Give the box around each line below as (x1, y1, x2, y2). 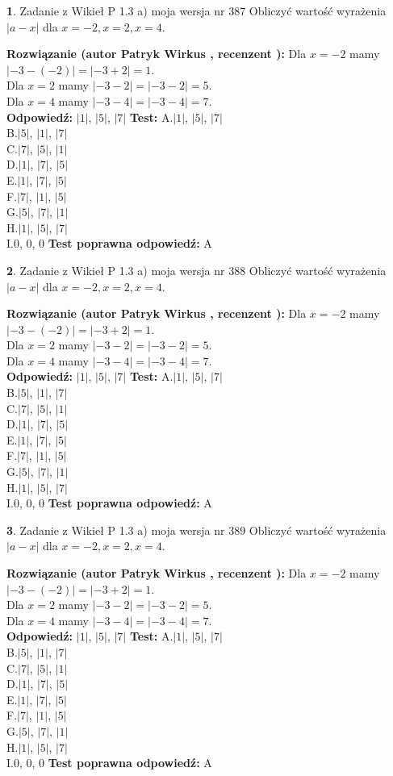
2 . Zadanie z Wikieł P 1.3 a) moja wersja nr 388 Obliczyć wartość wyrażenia (6, 261, 387, 278)
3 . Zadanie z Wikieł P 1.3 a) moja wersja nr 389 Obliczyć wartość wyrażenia (6, 521, 387, 538)
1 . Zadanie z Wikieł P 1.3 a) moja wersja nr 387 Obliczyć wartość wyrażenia (6, 2, 387, 19)
